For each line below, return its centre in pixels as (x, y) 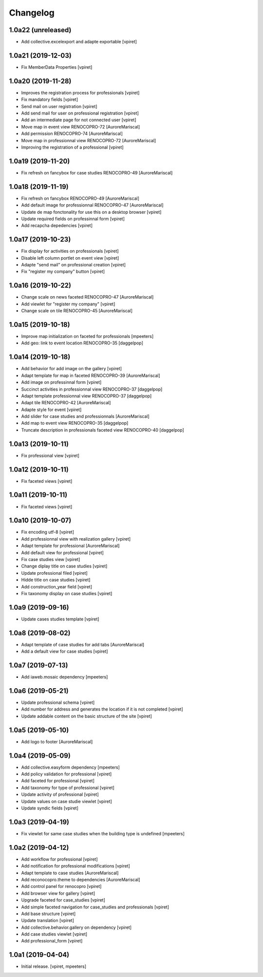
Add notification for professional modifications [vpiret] (75, 866)
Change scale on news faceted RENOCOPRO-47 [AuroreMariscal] (87, 297)
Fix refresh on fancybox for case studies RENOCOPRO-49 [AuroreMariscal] (97, 172)
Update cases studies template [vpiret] (60, 619)
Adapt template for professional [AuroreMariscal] (70, 546)
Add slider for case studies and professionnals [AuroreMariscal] (85, 416)
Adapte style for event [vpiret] (51, 410)
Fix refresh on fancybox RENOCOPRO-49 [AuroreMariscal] (80, 198)
